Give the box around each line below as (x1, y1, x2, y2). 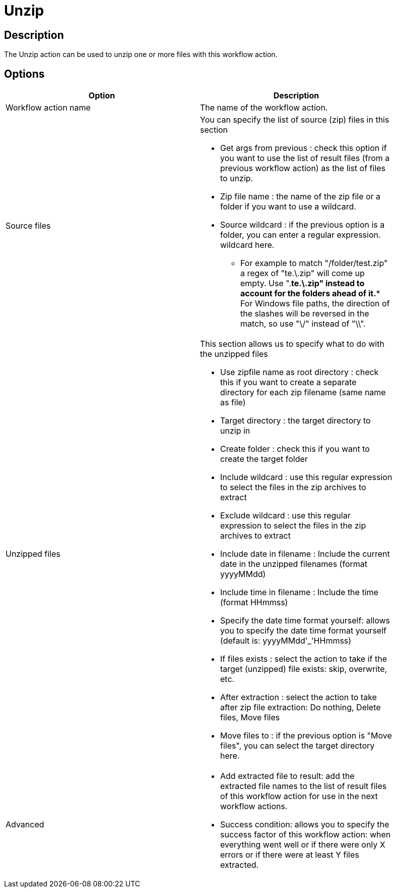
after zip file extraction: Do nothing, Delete (220, 702, 381, 713)
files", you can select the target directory (220, 741, 375, 751)
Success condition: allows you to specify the (220, 819, 389, 830)
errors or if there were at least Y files (220, 850, 359, 860)
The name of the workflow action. (200, 102, 328, 113)
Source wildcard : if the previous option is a (220, 220, 385, 230)
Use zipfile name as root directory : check (220, 367, 379, 378)
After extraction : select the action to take (220, 692, 377, 703)
